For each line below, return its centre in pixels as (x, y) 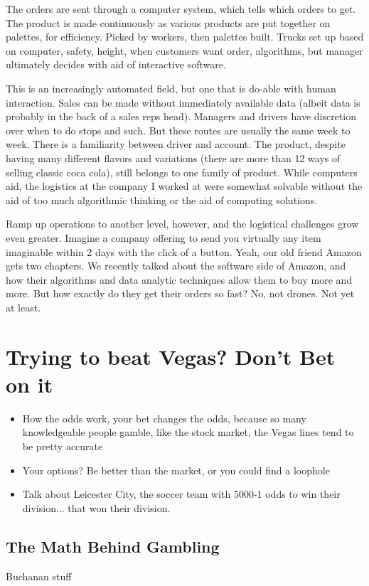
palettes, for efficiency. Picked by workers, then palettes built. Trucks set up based (185, 37)
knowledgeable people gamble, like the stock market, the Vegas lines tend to (188, 432)
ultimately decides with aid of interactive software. (116, 64)
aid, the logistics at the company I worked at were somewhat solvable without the (184, 186)
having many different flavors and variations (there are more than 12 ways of (173, 158)
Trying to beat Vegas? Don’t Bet (171, 356)
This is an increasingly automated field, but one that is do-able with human (171, 88)
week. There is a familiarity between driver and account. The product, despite (176, 144)
